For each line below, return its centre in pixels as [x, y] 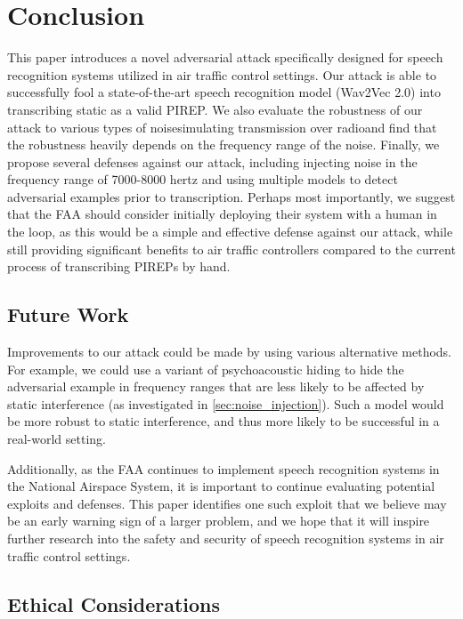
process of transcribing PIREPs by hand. [119, 266]
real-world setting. [57, 439]
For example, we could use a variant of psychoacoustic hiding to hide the [206, 369]
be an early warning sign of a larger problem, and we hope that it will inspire [219, 521]
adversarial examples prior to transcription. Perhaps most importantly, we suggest [231, 196]
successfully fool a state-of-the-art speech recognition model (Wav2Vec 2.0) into [224, 92]
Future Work [68, 314]
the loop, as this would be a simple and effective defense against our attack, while [230, 232]
